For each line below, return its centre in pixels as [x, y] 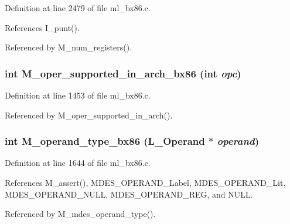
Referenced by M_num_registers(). [69, 47]
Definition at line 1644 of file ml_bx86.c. [78, 163]
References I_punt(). [42, 27]
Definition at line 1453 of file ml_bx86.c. [78, 95]
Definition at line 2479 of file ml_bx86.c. [78, 8]
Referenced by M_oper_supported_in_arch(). [89, 115]
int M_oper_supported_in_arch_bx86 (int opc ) [123, 73]
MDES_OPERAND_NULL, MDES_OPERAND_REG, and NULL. [129, 194]
